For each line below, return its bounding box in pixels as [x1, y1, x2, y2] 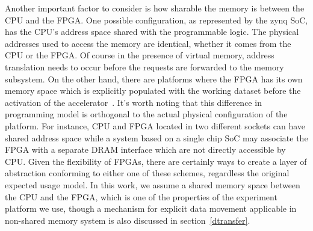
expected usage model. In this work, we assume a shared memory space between [5, 178, 300, 191]
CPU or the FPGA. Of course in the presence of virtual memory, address [5, 49, 274, 61]
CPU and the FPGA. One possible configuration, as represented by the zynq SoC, [5, 13, 308, 26]
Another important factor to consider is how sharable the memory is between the [5, 2, 305, 14]
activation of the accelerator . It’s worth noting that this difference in [5, 96, 262, 108]
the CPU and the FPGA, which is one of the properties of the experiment [5, 190, 277, 203]
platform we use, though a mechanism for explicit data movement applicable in [5, 202, 297, 215]
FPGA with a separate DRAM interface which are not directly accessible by [5, 143, 286, 156]
